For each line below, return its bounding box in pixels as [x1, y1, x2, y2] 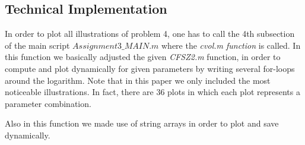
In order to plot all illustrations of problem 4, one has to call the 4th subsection [5, 27, 295, 40]
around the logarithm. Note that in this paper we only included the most [5, 74, 271, 86]
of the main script [5, 39, 70, 51]
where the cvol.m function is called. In [161, 39, 301, 51]
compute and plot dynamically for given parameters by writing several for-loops [5, 62, 295, 74]
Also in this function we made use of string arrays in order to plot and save [5, 117, 279, 130]
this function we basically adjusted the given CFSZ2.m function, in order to [5, 51, 281, 63]
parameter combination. [5, 97, 91, 109]
